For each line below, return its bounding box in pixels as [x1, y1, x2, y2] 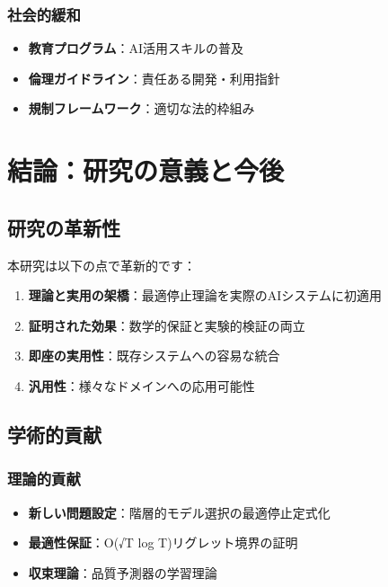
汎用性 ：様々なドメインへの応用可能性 [28, 376, 255, 395]
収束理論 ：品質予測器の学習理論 [28, 563, 217, 582]
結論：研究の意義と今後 [7, 152, 285, 189]
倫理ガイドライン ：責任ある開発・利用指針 [28, 68, 280, 87]
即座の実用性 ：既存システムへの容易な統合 [28, 346, 280, 365]
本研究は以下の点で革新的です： [7, 255, 196, 274]
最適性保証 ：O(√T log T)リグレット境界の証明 [28, 533, 298, 552]
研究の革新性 [7, 213, 120, 241]
